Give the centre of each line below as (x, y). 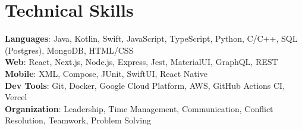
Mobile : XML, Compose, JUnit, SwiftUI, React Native (106, 73)
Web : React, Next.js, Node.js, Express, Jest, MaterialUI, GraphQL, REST (141, 62)
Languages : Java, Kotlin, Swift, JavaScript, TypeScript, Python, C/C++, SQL (151, 38)
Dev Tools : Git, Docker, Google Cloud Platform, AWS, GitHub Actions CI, (145, 85)
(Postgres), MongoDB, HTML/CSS (69, 50)
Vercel (16, 97)
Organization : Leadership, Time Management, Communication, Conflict (139, 108)
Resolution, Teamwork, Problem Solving (78, 120)
